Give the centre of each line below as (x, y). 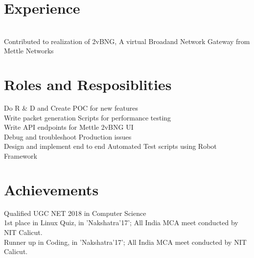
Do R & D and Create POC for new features (71, 108)
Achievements (51, 189)
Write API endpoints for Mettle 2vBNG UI (69, 127)
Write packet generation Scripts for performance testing (88, 117)
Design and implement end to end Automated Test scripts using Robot (110, 146)
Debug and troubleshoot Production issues (68, 136)
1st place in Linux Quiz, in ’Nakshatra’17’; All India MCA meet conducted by (121, 223)
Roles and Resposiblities (88, 84)
